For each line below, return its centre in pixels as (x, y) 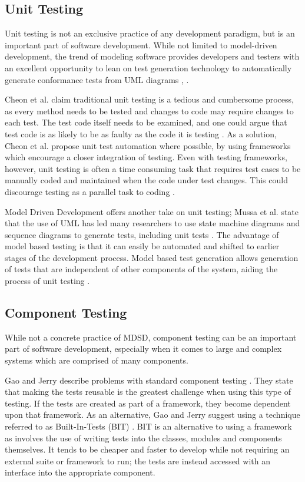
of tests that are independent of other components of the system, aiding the (141, 269)
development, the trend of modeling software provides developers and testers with (152, 56)
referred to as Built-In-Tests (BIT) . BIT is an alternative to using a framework (148, 426)
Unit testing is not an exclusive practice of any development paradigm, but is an (150, 33)
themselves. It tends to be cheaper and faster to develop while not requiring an (147, 449)
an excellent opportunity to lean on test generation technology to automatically (148, 67)
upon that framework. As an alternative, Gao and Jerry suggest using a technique (152, 415)
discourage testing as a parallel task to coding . (90, 191)
